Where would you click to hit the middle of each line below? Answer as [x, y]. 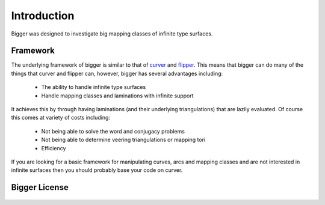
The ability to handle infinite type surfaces [94, 87]
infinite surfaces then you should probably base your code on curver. [97, 170]
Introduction [43, 16]
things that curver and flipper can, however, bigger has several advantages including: [117, 73]
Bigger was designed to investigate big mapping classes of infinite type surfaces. [112, 34]
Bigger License [40, 187]
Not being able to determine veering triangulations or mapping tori [123, 140]
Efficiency [54, 148]
